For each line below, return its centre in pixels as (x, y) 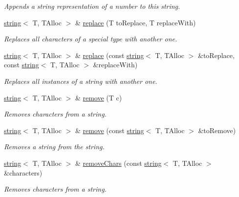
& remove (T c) (98, 97)
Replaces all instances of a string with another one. (81, 81)
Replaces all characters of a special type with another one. (91, 39)
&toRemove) (217, 130)
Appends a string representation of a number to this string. (92, 6)
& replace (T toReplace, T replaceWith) (135, 22)
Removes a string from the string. (54, 147)
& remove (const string (109, 130)
